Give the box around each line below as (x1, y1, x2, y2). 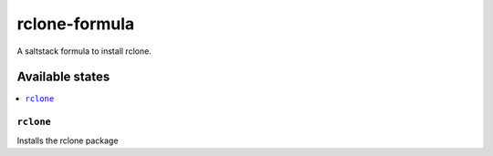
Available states (16, 69, 110, 85)
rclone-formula (16, 14, 135, 34)
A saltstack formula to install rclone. (16, 46, 152, 57)
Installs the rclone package (16, 135, 119, 146)
